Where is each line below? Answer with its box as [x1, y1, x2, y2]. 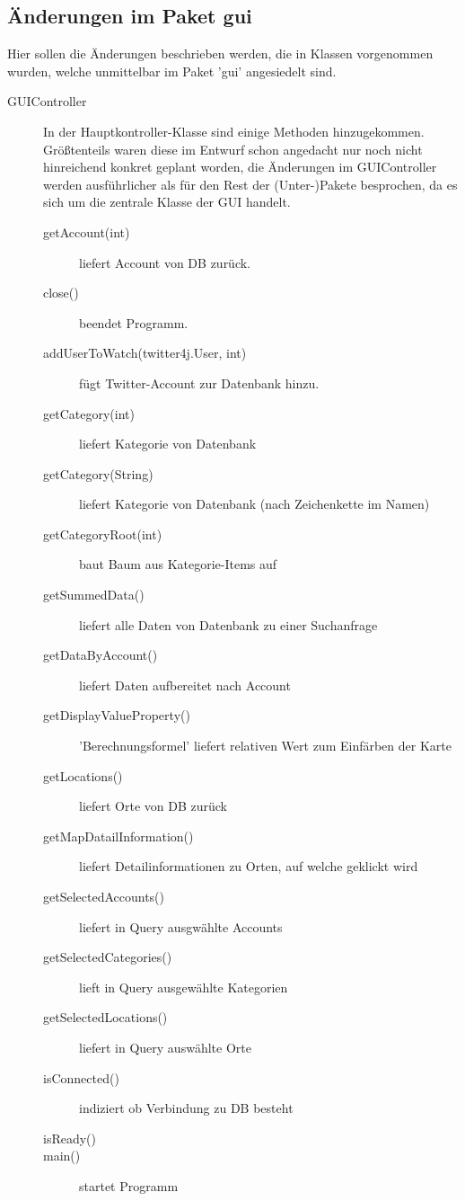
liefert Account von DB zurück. [79, 253, 251, 271]
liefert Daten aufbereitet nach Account [79, 675, 291, 694]
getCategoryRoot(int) [43, 524, 162, 543]
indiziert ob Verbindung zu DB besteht [79, 1099, 294, 1117]
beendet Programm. [79, 313, 189, 332]
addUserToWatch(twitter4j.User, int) [43, 343, 247, 362]
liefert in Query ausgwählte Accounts [79, 917, 283, 936]
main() [43, 1146, 81, 1165]
